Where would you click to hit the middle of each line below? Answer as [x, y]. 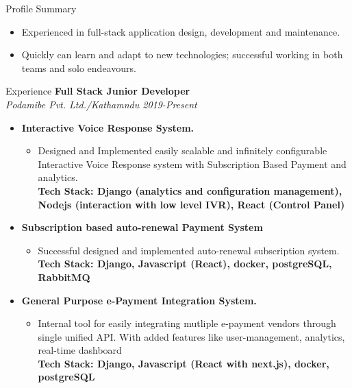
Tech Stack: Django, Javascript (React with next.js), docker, [184, 363]
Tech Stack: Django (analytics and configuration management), [190, 190]
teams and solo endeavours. [79, 68]
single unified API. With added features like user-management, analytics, [191, 336]
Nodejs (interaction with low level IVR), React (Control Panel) [191, 204]
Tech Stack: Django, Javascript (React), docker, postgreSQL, [185, 264]
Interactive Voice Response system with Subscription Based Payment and [192, 163]
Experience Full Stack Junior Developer [98, 91]
